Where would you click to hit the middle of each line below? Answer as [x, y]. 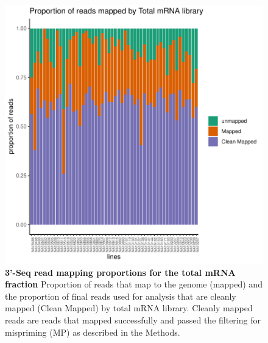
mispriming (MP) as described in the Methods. [93, 332]
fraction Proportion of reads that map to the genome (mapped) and [134, 284]
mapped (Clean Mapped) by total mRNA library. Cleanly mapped [129, 308]
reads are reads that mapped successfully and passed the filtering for [133, 320]
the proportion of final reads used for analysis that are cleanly [121, 296]
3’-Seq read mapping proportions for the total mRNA [120, 272]
